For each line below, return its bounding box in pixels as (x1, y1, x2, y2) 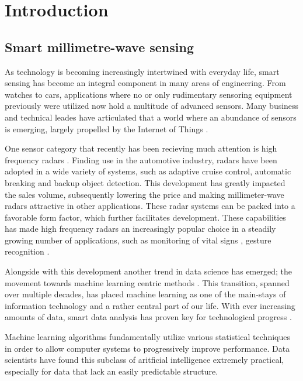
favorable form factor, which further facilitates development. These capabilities (5, 211, 286, 223)
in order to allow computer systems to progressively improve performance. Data (5, 342, 290, 354)
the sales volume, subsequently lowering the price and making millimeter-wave (5, 188, 284, 200)
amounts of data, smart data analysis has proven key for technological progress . (5, 311, 292, 323)
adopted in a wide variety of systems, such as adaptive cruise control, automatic (5, 165, 291, 177)
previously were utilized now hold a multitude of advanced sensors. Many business (5, 99, 299, 112)
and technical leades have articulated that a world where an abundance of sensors (5, 111, 297, 123)
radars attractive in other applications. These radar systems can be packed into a (5, 200, 295, 212)
